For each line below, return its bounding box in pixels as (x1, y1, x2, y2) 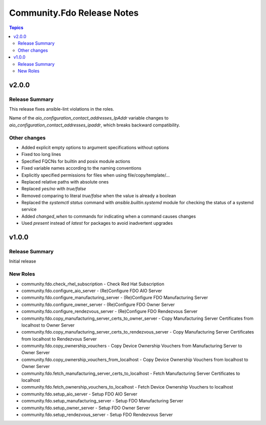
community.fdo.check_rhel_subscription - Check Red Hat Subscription (21, 281, 165, 287)
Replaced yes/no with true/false (21, 186, 86, 192)
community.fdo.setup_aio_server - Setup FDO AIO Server (21, 391, 137, 397)
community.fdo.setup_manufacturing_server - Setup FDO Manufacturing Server (21, 398, 183, 404)
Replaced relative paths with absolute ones (21, 179, 109, 184)
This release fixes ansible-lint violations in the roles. (9, 106, 114, 112)
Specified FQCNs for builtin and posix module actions (21, 158, 131, 164)
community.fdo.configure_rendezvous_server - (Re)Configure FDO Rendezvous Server (21, 308, 198, 314)
